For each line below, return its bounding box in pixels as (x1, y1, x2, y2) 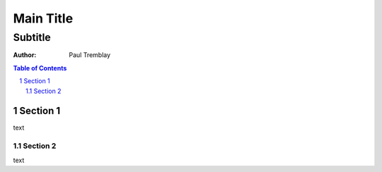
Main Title (13, 11, 74, 26)
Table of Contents (13, 63, 67, 72)
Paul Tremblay (69, 51, 111, 59)
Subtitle (13, 31, 51, 44)
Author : (13, 51, 37, 59)
